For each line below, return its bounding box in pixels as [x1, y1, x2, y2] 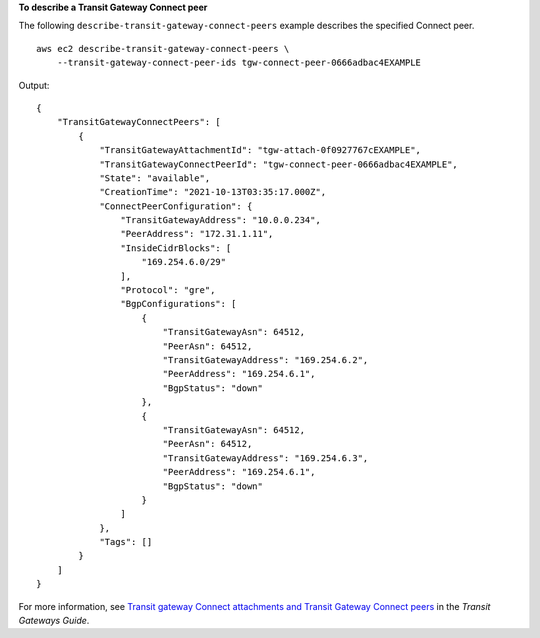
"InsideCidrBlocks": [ [120, 242, 232, 254]
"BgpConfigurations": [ [120, 298, 237, 310]
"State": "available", [99, 172, 211, 184]
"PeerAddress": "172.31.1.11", [120, 228, 274, 240]
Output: [18, 79, 50, 91]
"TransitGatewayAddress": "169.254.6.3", [162, 452, 369, 464]
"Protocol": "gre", [120, 285, 216, 296]
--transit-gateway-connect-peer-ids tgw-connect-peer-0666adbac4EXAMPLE [56, 57, 422, 69]
